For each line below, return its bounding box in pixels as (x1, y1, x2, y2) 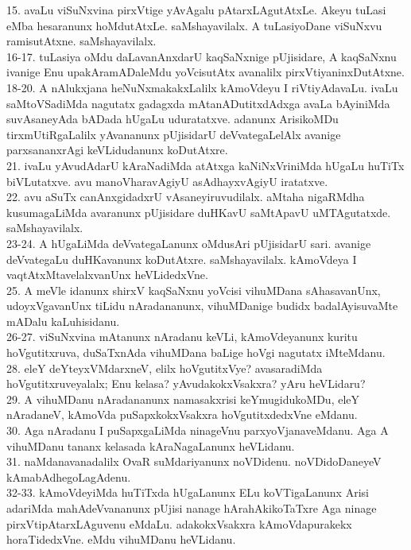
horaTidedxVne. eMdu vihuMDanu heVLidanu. (6, 531, 236, 548)
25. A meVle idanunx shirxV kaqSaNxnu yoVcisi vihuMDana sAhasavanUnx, (6, 281, 381, 298)
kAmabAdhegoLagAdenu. (6, 468, 131, 485)
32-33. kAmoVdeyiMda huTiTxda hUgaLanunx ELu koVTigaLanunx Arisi (6, 484, 369, 501)
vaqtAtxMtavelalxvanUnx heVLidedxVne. (6, 266, 208, 283)
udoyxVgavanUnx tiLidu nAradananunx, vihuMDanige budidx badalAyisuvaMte (6, 297, 398, 314)
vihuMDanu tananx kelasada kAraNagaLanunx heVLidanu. (6, 437, 295, 454)
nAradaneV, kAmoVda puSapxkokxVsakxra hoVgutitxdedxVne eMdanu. (6, 406, 358, 423)
